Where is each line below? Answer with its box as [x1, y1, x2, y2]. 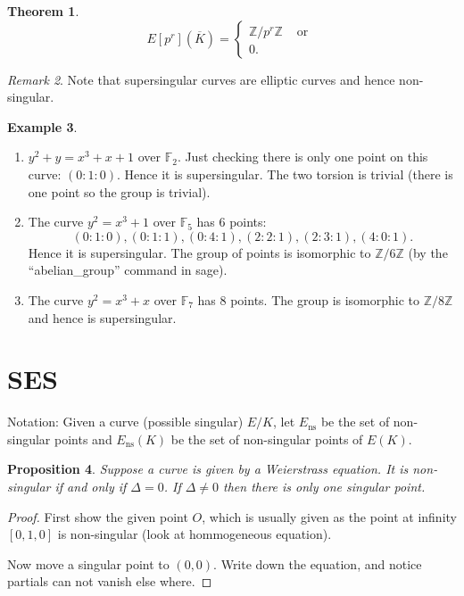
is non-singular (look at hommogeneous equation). [57, 525, 332, 543]
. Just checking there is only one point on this [177, 147, 428, 166]
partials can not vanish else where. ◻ [7, 572, 212, 591]
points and [54, 429, 112, 448]
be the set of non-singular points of [170, 429, 363, 448]
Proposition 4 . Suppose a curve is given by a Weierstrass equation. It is [7, 459, 409, 478]
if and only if [54, 477, 127, 496]
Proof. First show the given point [7, 507, 188, 526]
